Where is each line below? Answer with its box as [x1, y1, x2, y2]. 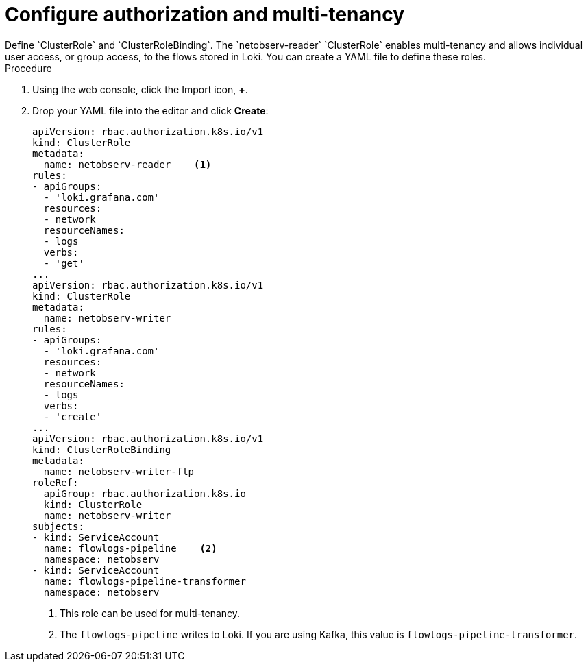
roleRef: [32, 476, 79, 488]
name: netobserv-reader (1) [43, 158, 212, 170]
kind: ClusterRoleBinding [32, 444, 171, 455]
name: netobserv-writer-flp [43, 465, 195, 477]
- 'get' [43, 257, 84, 269]
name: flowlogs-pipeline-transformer [43, 575, 246, 587]
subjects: [32, 520, 84, 532]
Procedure [5, 62, 52, 74]
